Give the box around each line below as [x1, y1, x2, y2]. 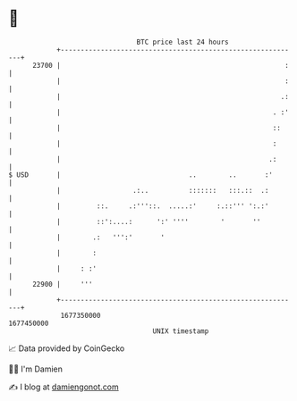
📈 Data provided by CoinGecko [8, 343, 125, 354]
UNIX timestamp [152, 326, 209, 336]
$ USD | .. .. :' [8, 170, 274, 180]
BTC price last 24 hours [136, 38, 229, 46]
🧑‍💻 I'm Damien [8, 363, 64, 374]
